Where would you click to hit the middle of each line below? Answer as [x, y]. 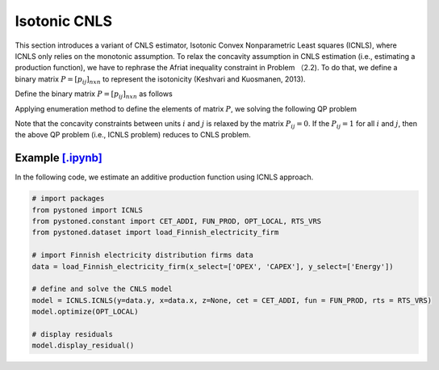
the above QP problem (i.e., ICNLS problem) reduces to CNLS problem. [133, 135]
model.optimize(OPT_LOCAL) [85, 312]
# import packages [68, 199]
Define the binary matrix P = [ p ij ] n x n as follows [94, 95]
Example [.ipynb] [59, 158]
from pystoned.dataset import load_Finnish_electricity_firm [155, 233]
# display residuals [72, 334]
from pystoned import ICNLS [87, 210]
